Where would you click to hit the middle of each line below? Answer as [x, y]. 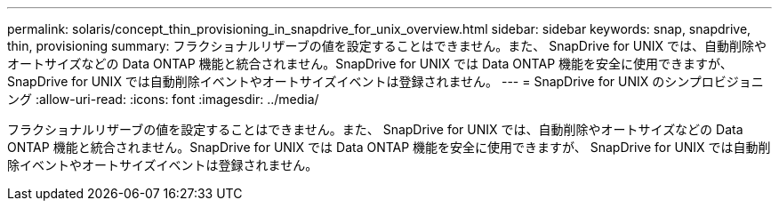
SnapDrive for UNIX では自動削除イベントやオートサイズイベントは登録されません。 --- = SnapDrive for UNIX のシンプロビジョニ [385, 81]
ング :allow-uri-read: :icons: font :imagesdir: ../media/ [163, 99]
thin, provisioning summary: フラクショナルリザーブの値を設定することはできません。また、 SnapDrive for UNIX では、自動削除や [387, 46]
